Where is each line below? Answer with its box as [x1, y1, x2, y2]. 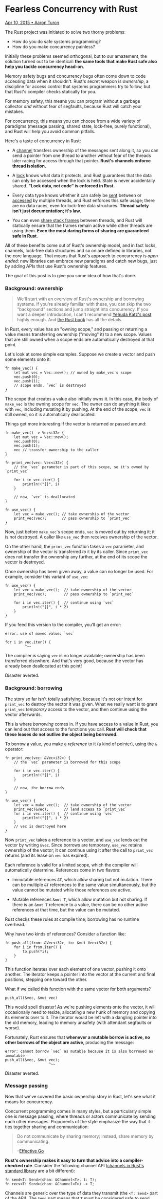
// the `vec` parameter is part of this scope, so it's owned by [14, 465, 149, 470]
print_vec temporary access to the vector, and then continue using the [5, 706, 147, 712]
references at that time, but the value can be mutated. [12, 907, 120, 912]
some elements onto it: [5, 356, 51, 362]
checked [5, 1162, 23, 1168]
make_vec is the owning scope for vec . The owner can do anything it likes [5, 401, 150, 407]
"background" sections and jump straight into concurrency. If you [17, 307, 148, 312]
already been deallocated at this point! [5, 663, 82, 669]
